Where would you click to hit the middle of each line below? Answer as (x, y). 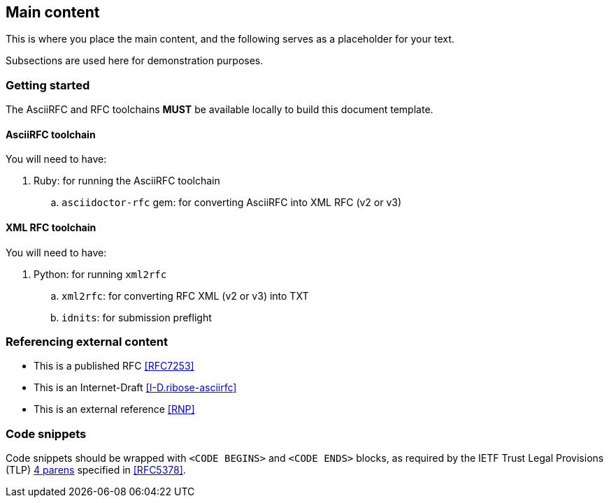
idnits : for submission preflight (137, 317)
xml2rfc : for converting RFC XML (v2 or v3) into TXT (185, 296)
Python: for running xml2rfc (100, 274)
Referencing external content (87, 341)
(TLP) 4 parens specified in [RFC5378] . (96, 470)
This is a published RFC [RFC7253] (114, 366)
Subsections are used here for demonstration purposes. (135, 61)
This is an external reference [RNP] (114, 409)
